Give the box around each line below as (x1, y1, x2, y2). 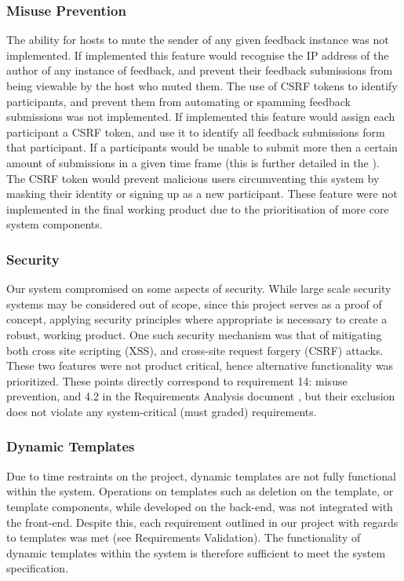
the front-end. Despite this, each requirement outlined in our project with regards (6, 513, 399, 530)
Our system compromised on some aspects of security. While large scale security (6, 280, 391, 297)
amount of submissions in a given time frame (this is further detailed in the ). (6, 154, 380, 170)
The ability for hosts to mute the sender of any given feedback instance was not (6, 31, 389, 48)
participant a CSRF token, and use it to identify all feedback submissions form (6, 123, 385, 140)
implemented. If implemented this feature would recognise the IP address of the (6, 46, 389, 63)
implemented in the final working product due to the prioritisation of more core (6, 200, 389, 217)
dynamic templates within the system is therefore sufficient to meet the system (6, 544, 386, 561)
